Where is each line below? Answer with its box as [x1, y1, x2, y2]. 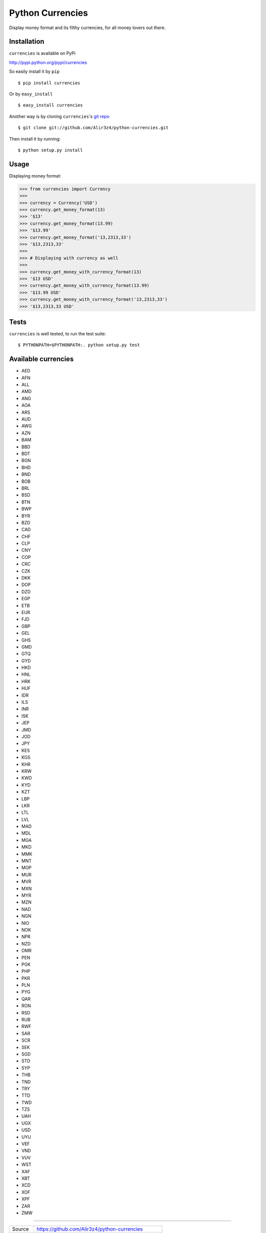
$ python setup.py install [18, 147, 83, 153]
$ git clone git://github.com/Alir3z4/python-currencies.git [18, 125, 168, 131]
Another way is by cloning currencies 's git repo [9, 113, 110, 119]
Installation [9, 37, 44, 46]
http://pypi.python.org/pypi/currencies [9, 59, 87, 65]
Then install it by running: [9, 136, 61, 142]
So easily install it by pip [9, 69, 60, 74]
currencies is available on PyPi [9, 50, 76, 56]
